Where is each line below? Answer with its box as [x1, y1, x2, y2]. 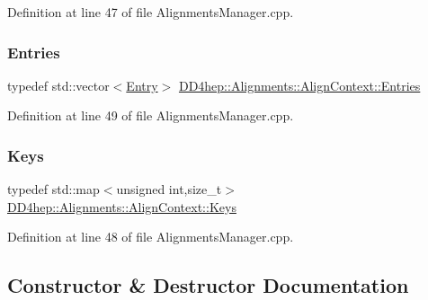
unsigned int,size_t [116, 180, 222, 199]
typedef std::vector [7, 75, 110, 94]
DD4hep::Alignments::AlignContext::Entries [178, 75, 421, 94]
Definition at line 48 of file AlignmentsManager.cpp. [7, 227, 294, 246]
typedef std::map [7, 180, 100, 199]
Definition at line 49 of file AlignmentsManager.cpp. [7, 106, 294, 125]
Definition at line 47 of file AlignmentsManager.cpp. [7, 3, 294, 21]
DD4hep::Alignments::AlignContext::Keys [7, 197, 236, 216]
